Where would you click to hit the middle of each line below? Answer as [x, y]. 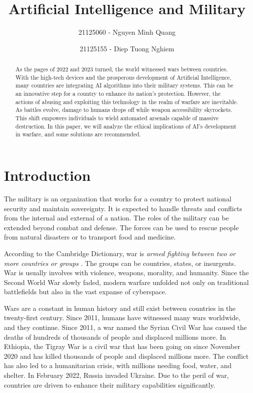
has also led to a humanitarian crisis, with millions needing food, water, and [118, 365]
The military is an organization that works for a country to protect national [118, 198]
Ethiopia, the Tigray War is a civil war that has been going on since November [122, 346]
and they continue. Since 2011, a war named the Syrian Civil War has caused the [126, 327]
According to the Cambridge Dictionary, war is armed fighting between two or [120, 253]
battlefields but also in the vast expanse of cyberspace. [85, 292]
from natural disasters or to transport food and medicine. [90, 237]
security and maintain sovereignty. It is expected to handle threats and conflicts [123, 208]
